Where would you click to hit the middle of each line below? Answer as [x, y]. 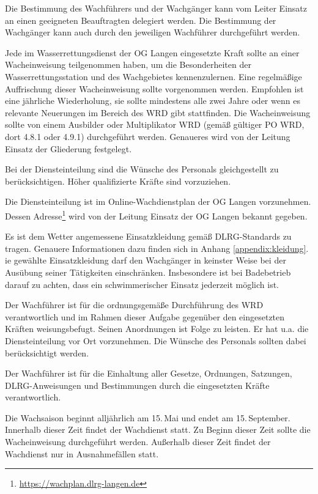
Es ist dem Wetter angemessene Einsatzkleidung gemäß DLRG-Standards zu [148, 236]
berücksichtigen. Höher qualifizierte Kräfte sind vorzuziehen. [118, 181]
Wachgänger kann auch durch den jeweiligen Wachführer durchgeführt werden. [153, 32]
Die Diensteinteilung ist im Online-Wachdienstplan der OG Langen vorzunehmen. [158, 201]
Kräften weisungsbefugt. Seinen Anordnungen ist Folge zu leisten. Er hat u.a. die [157, 329]
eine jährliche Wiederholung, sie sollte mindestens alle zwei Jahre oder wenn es [153, 101]
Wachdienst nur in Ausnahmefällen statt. [82, 453]
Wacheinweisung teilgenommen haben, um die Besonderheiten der [128, 65]
